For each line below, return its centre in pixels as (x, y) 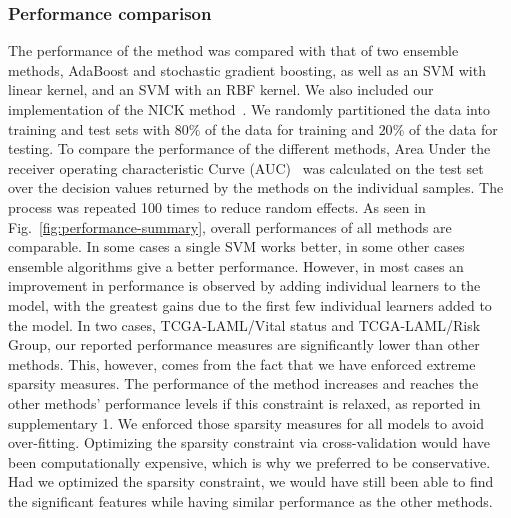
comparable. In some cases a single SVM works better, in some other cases (236, 246)
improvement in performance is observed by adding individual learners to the (244, 285)
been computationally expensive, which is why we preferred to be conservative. (249, 461)
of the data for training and (289, 128)
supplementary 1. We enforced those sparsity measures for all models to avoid (246, 422)
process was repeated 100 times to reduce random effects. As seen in (217, 206)
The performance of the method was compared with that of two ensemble (233, 50)
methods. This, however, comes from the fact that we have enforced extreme (242, 363)
